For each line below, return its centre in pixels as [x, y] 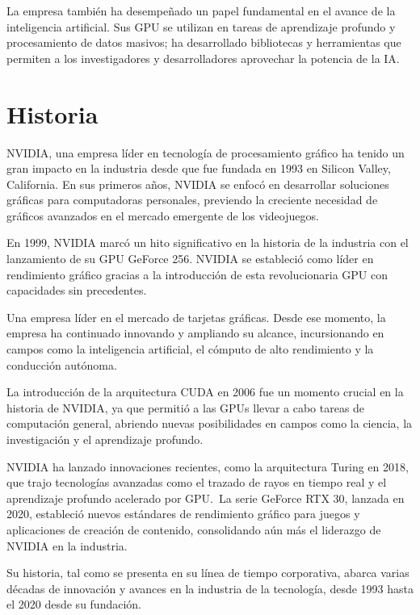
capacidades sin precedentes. [77, 290]
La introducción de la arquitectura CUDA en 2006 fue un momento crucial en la [205, 392]
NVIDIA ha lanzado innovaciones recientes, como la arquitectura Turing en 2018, [208, 466]
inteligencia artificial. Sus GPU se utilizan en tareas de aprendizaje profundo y [201, 26]
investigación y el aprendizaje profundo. [105, 439]
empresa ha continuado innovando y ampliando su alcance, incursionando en [195, 333]
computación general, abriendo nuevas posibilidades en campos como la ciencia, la [210, 423]
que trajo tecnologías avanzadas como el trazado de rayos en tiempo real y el [197, 482]
